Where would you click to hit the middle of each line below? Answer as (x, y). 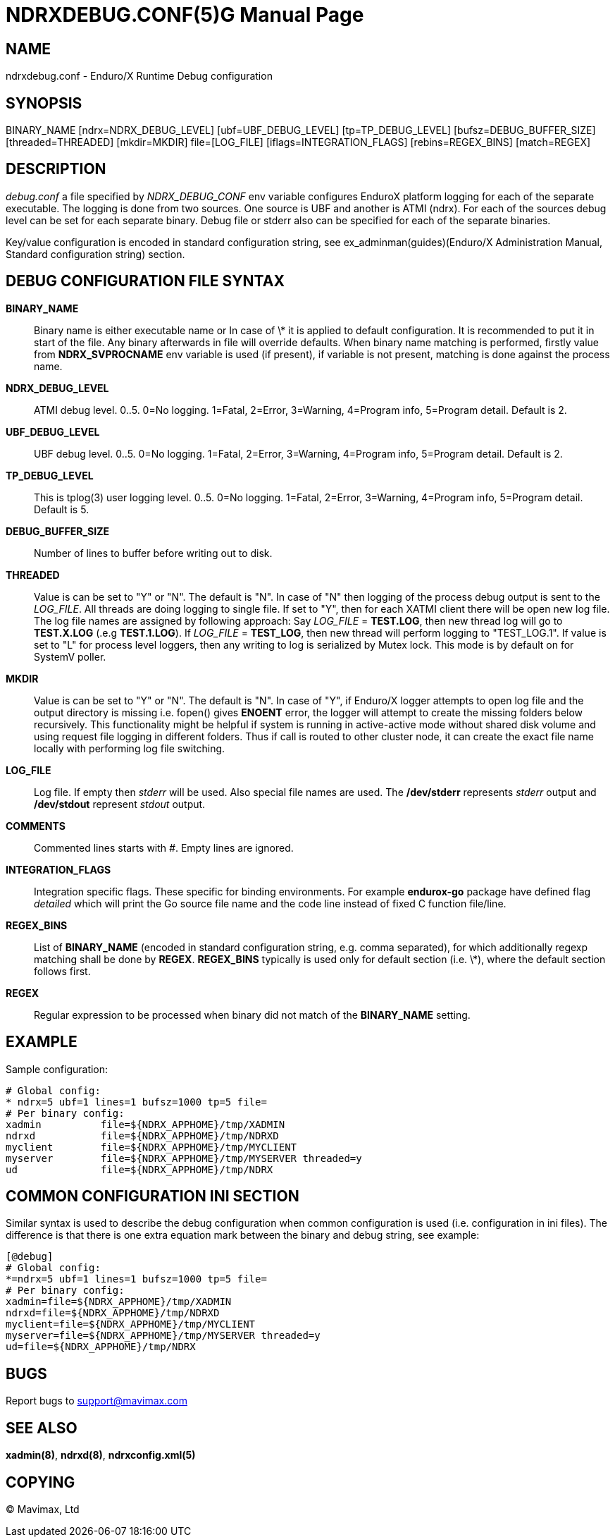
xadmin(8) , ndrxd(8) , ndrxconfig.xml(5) (101, 1455)
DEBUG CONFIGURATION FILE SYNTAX (145, 281)
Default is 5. (62, 509)
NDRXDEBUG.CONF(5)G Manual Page (185, 15)
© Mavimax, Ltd (43, 1509)
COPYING (41, 1482)
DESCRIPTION (56, 169)
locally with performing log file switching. (130, 748)
